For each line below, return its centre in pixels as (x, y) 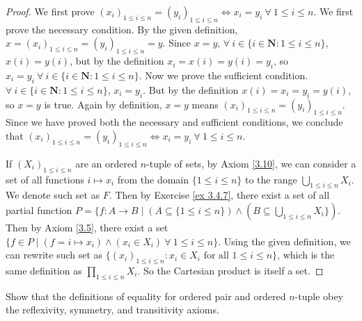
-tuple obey (319, 296)
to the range (271, 179)
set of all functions (45, 179)
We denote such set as (53, 195)
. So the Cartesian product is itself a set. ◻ (230, 270)
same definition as (44, 270)
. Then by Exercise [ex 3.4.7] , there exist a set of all (219, 195)
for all (216, 256)
